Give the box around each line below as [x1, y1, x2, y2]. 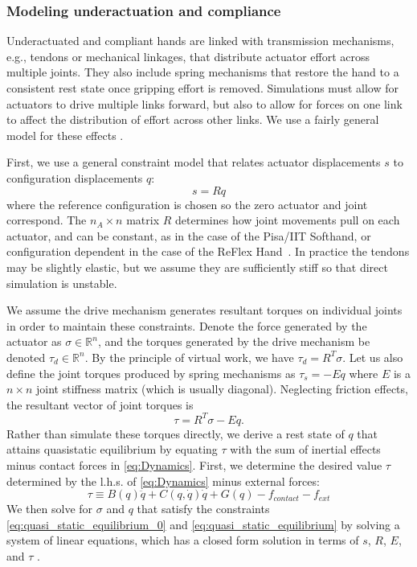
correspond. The [6, 212, 87, 228]
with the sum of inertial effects [230, 441, 381, 458]
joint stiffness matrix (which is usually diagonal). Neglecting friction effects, [36, 380, 408, 397]
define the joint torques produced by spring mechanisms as [6, 364, 296, 381]
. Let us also [342, 348, 403, 365]
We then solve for [6, 500, 93, 517]
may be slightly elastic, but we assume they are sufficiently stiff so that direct [6, 258, 388, 275]
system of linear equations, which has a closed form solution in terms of [6, 532, 359, 549]
